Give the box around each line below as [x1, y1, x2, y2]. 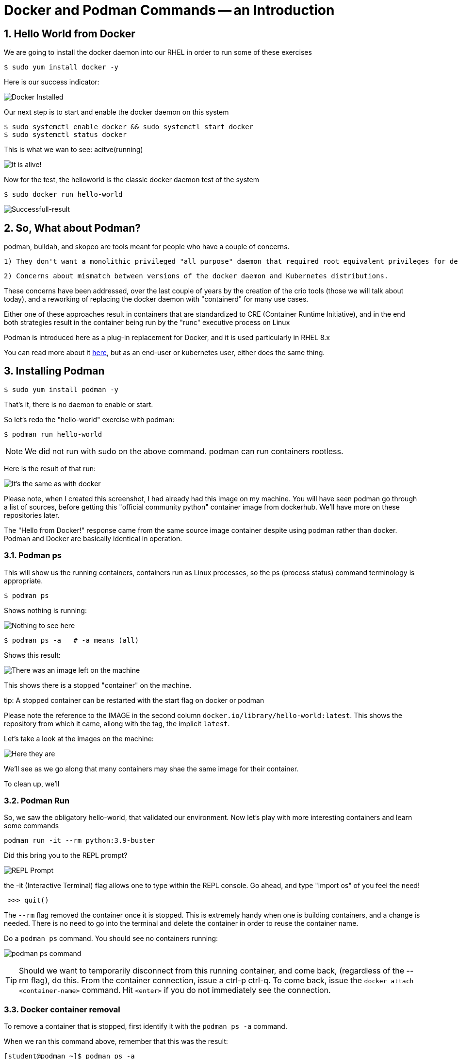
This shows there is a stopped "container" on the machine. [4, 681, 192, 689]
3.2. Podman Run [4, 795, 70, 805]
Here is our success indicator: [4, 78, 99, 86]
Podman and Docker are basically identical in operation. [4, 534, 182, 543]
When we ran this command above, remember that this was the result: [4, 1037, 228, 1046]
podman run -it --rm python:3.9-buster [4, 837, 155, 845]
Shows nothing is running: [4, 606, 87, 615]
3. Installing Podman [4, 365, 105, 377]
